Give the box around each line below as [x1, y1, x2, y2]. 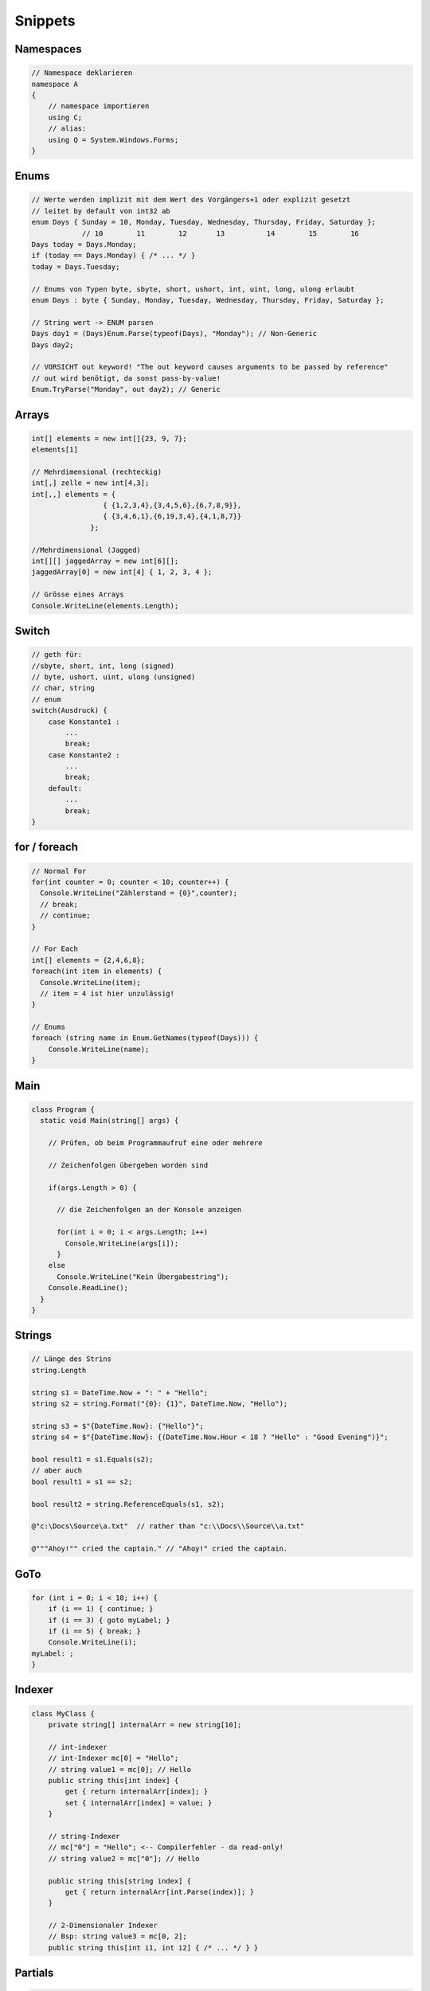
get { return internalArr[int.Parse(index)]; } [64, 1887, 255, 1896]
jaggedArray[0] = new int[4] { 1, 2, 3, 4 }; [31, 568, 213, 577]
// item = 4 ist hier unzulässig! [40, 988, 175, 998]
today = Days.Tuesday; [31, 262, 120, 271]
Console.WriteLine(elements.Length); [31, 601, 179, 610]
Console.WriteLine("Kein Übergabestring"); [57, 1272, 229, 1281]
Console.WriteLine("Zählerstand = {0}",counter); [40, 889, 238, 898]
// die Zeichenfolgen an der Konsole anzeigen [57, 1205, 242, 1215]
